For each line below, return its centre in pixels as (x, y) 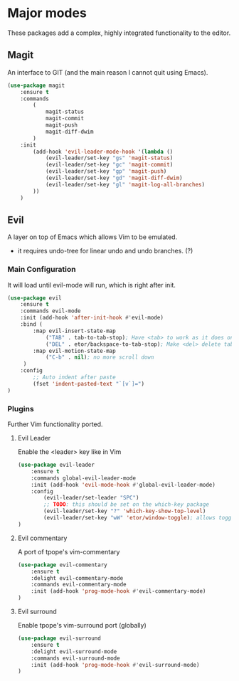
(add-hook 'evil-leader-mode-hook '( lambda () (103, 152)
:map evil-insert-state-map (74, 331)
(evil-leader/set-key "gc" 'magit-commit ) (109, 165)
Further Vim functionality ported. (55, 424)
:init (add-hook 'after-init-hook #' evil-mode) (92, 318)
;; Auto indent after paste (74, 378)
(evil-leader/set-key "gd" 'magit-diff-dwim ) (114, 178)
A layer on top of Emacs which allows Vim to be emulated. (92, 237)
